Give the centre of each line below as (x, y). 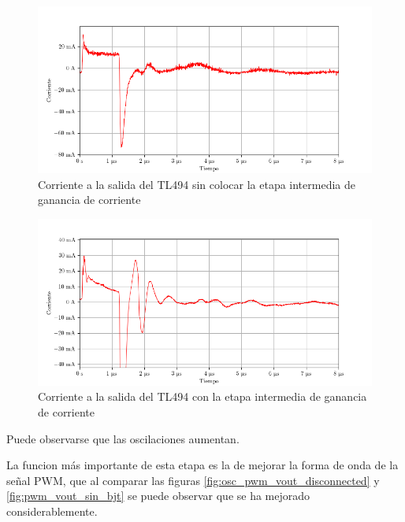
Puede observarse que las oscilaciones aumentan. (123, 438)
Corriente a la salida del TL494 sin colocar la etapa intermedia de (197, 184)
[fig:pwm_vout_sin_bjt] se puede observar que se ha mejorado (158, 496)
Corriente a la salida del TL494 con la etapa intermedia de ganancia (202, 396)
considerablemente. (52, 511)
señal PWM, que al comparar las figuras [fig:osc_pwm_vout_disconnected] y (193, 480)
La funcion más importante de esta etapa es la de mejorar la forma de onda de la (202, 465)
